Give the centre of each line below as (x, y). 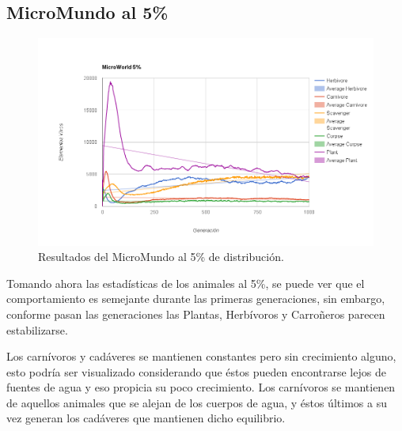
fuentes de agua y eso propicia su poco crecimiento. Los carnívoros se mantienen (201, 387)
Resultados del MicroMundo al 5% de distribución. (161, 257)
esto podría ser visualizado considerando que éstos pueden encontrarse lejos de (196, 371)
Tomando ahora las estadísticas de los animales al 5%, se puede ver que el (186, 283)
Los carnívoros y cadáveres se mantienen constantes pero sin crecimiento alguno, (201, 356)
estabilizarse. (37, 329)
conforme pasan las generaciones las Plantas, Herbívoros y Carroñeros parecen (196, 314)
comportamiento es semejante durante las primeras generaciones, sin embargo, (196, 299)
